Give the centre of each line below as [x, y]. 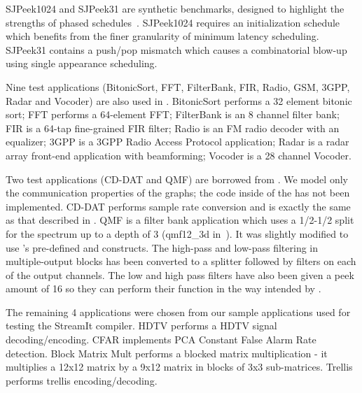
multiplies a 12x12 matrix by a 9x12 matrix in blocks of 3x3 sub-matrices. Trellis [179, 367]
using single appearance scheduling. [82, 63]
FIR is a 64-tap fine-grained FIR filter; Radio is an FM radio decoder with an [173, 128]
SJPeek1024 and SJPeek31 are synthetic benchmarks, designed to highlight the [175, 8]
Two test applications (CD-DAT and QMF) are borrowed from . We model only [177, 179]
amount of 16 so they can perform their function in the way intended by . [163, 288]
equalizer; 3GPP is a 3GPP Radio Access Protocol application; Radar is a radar [177, 142]
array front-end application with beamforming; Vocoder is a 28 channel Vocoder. [179, 155]
